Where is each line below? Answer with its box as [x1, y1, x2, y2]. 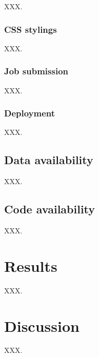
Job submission [4, 65, 69, 77]
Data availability [4, 152, 93, 168]
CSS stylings [4, 23, 57, 35]
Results [4, 255, 57, 276]
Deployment [4, 107, 55, 120]
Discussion [4, 315, 80, 336]
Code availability [4, 201, 95, 217]
